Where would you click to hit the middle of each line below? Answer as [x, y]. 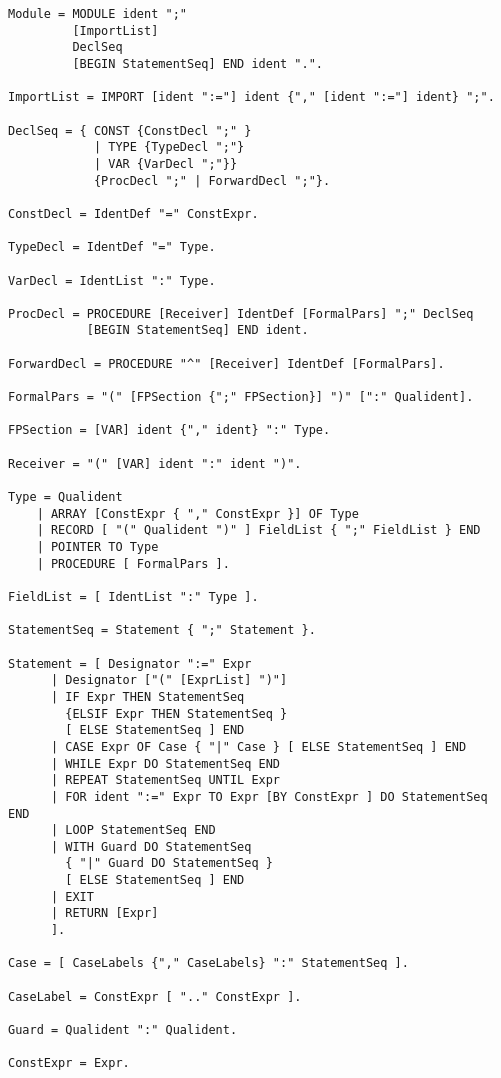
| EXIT [72, 896]
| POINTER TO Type [97, 547]
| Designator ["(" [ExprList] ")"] [169, 680]
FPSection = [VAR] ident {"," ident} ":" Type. [169, 430]
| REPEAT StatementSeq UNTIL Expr [165, 780]
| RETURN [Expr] [104, 913]
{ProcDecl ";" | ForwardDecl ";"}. [212, 180]
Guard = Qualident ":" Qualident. [123, 1030]
